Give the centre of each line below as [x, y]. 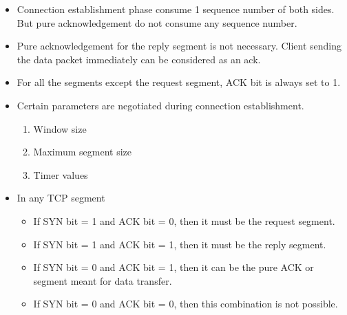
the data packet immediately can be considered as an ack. [139, 59]
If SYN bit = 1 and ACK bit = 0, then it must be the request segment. [184, 220]
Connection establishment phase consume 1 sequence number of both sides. [176, 9]
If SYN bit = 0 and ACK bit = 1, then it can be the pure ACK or [173, 267]
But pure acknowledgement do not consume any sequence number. [157, 22]
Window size [60, 128]
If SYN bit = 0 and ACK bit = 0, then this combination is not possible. [186, 304]
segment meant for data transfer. [103, 280]
